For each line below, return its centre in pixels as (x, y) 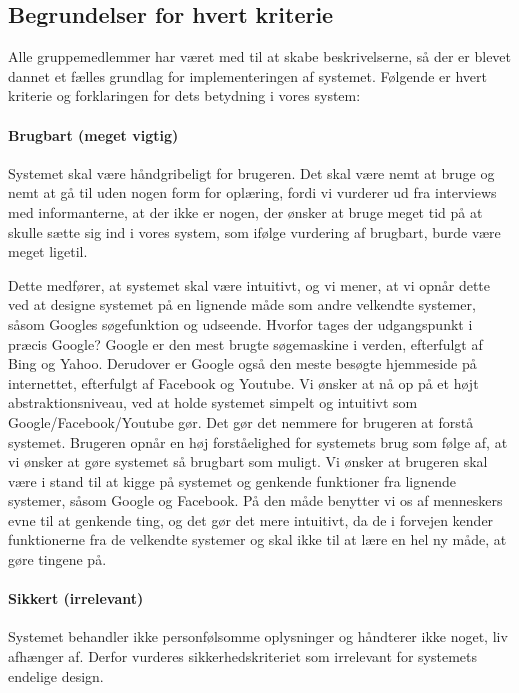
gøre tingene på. (57, 559)
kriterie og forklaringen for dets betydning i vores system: (184, 95)
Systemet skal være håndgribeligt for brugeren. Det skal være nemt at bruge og (251, 172)
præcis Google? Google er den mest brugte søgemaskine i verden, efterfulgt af (245, 343)
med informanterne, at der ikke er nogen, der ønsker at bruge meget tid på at (245, 211)
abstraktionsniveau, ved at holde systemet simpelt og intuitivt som (213, 402)
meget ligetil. (48, 251)
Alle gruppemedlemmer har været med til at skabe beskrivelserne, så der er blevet (260, 56)
